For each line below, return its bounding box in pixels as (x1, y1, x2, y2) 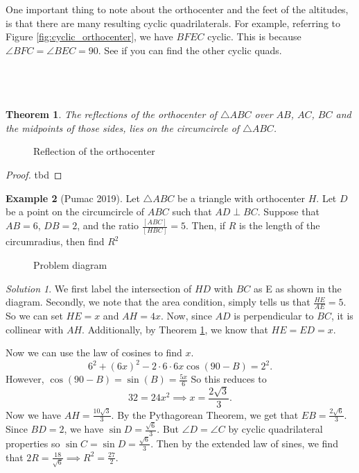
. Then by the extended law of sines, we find (150, 435, 338, 450)
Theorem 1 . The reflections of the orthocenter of (6, 107, 217, 122)
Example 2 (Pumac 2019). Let (6, 190, 140, 205)
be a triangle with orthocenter (177, 190, 306, 205)
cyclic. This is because (207, 29, 301, 44)
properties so (6, 435, 60, 450)
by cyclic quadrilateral (228, 422, 323, 436)
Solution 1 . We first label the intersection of (6, 281, 192, 295)
